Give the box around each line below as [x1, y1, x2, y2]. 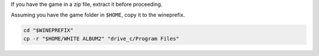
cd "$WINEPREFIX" [23, 27, 74, 34]
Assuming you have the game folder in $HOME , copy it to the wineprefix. [11, 12, 185, 19]
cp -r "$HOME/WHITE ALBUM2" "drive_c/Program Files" [23, 35, 180, 42]
